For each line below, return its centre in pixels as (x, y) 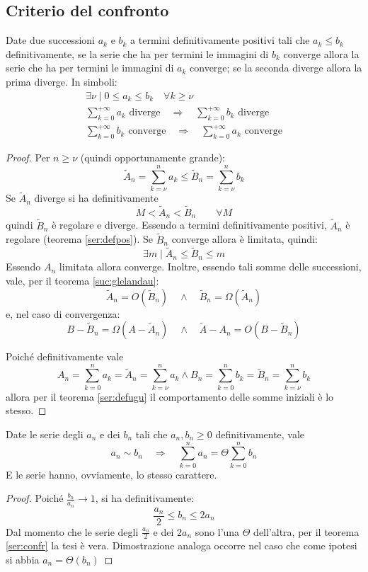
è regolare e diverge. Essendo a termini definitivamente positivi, (189, 225)
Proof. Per (28, 158)
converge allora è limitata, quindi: (245, 239)
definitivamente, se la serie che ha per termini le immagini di (137, 53)
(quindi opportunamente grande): (153, 158)
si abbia (23, 560)
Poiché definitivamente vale (65, 356)
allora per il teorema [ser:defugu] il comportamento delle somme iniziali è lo (170, 396)
